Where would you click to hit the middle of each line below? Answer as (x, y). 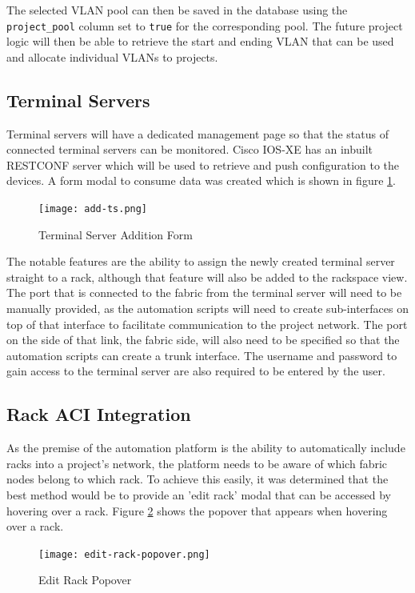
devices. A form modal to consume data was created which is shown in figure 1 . (201, 180)
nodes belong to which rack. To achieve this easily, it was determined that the (198, 479)
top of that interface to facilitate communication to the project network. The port (207, 324)
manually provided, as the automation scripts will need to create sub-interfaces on (207, 309)
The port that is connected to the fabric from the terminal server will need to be (204, 292)
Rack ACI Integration (99, 414)
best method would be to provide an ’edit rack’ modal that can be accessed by (199, 495)
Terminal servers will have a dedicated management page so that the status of (198, 133)
